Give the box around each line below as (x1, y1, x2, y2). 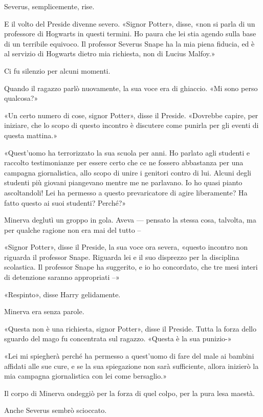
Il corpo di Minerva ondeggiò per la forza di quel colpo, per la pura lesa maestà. (4, 387, 255, 398)
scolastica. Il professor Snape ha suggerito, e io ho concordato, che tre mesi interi (4, 261, 258, 272)
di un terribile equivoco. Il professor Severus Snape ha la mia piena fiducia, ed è (4, 38, 255, 49)
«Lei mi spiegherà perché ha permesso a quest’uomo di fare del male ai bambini (4, 350, 254, 361)
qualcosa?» (4, 93, 38, 103)
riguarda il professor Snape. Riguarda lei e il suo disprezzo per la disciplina (4, 251, 239, 262)
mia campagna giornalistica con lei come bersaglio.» (4, 370, 167, 381)
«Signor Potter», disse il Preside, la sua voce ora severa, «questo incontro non (4, 242, 248, 252)
